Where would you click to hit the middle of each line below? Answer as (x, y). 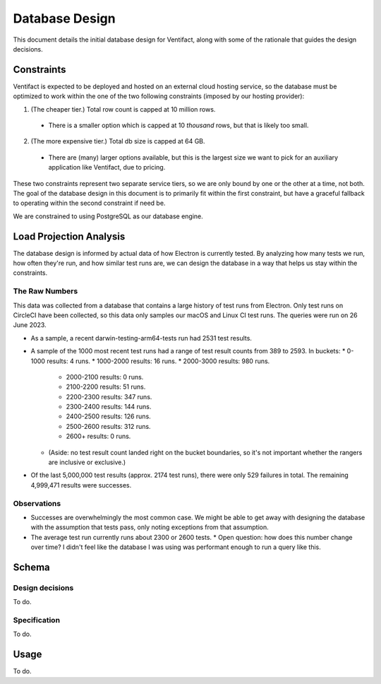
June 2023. (30, 325)
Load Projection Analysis (69, 236)
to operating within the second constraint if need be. (89, 203)
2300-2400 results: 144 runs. (109, 407)
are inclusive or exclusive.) (87, 462)
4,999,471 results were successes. (81, 485)
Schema (32, 567)
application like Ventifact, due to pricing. (107, 167)
